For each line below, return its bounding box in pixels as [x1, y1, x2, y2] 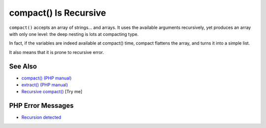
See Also [9, 62, 37, 71]
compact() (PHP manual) [21, 75, 72, 81]
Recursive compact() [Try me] [21, 89, 83, 95]
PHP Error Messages [9, 102, 74, 110]
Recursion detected [21, 114, 62, 120]
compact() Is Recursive [9, 7, 106, 18]
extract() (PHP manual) [21, 82, 68, 88]
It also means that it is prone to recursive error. [9, 49, 104, 55]
